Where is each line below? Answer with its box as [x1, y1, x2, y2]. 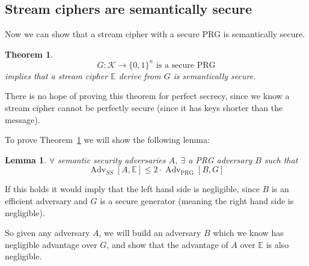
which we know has [213, 226, 284, 239]
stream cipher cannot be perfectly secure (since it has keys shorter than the [5, 101, 283, 114]
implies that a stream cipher [5, 69, 108, 82]
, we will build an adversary [99, 226, 201, 239]
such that [264, 153, 298, 166]
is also [266, 238, 289, 250]
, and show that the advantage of [106, 238, 228, 250]
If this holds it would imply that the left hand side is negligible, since [5, 183, 260, 195]
